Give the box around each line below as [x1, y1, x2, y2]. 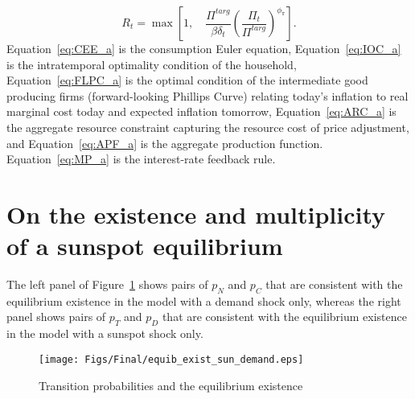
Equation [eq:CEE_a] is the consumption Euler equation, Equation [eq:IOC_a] [6, 40, 401, 56]
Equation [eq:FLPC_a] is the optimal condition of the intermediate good [6, 72, 368, 88]
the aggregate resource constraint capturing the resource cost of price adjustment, [6, 118, 409, 135]
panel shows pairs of [6, 308, 106, 325]
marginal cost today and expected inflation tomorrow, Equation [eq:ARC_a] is [6, 103, 397, 120]
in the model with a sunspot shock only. [6, 325, 203, 342]
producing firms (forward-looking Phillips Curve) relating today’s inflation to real [6, 87, 409, 104]
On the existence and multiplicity [6, 197, 386, 230]
